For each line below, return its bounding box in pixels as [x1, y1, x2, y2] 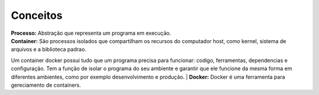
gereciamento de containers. [11, 81, 82, 89]
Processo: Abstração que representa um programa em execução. [11, 30, 171, 37]
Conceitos [11, 9, 63, 22]
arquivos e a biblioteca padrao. [11, 46, 87, 53]
